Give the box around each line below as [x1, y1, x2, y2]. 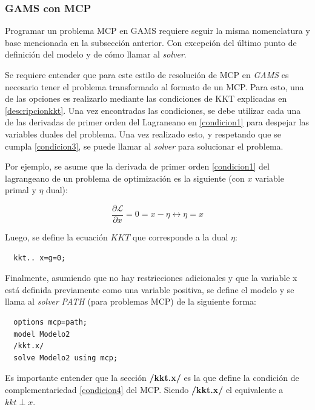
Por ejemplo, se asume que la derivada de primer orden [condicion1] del [5, 160, 270, 173]
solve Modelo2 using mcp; [13, 353, 118, 362]
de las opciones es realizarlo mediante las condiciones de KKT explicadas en [5, 92, 287, 105]
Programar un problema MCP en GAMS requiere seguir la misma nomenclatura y [5, 24, 310, 37]
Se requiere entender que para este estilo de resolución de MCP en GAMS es [5, 68, 289, 81]
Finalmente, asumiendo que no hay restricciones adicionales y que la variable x [5, 271, 297, 284]
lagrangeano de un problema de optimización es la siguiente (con [5, 171, 245, 184]
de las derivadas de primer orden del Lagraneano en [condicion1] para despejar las [5, 116, 310, 128]
